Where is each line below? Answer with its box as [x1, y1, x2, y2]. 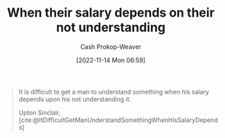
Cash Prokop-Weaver [80, 42, 142, 51]
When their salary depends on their [7, 5, 215, 21]
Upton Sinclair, [18, 108, 61, 117]
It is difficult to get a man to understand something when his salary [18, 87, 209, 96]
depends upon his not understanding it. [18, 95, 132, 103]
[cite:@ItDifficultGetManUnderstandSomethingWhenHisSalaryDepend [18, 116, 218, 124]
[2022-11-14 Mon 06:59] [76, 55, 145, 64]
